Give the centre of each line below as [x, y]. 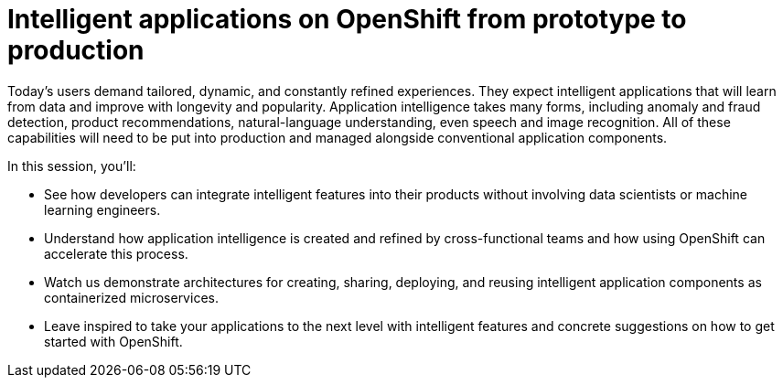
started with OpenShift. [113, 341]
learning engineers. [102, 209]
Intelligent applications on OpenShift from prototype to [347, 19]
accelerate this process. [116, 253]
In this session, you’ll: [72, 166]
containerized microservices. [131, 297]
